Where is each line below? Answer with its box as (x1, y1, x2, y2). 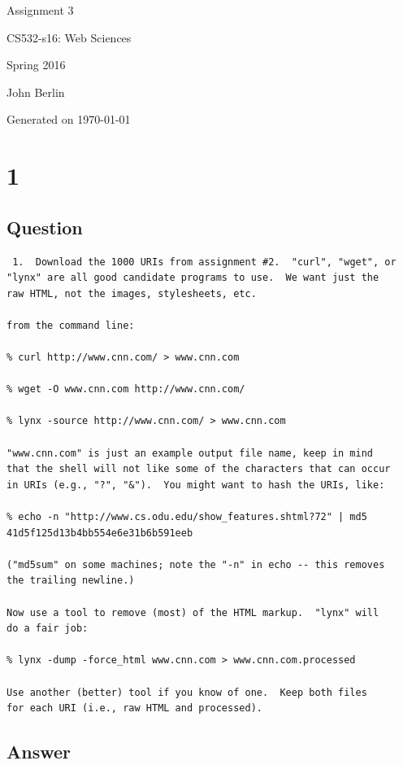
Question (6, 214, 83, 239)
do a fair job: (6, 623, 89, 635)
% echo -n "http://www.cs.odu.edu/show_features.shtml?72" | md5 (6, 511, 367, 523)
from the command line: (6, 319, 135, 331)
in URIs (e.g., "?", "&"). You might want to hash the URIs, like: (6, 479, 385, 491)
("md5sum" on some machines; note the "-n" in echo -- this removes (6, 558, 385, 570)
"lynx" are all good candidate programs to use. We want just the (6, 272, 379, 284)
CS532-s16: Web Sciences (6, 28, 132, 46)
